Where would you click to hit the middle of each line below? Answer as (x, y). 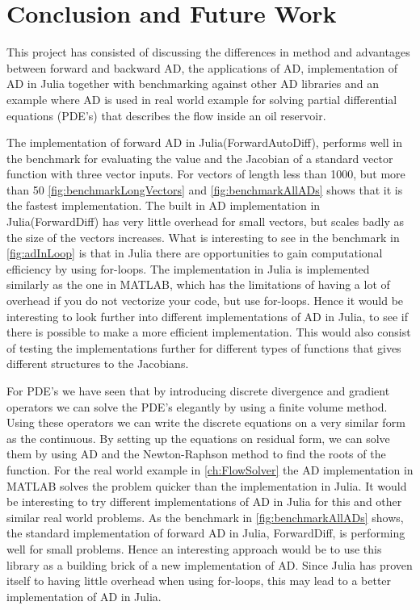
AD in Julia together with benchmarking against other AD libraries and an (193, 84)
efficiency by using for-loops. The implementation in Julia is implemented (188, 268)
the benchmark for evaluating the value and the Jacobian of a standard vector (200, 158)
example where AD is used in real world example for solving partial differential (202, 99)
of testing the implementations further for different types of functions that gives (204, 347)
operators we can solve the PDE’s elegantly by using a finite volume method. (197, 406)
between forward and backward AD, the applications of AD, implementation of (202, 67)
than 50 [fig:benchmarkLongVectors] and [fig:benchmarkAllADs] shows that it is (205, 189)
